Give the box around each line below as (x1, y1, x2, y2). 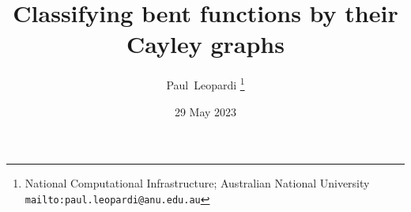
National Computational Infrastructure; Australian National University (25, 175, 370, 191)
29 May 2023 (174, 103, 237, 119)
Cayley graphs (126, 28, 285, 60)
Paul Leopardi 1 (166, 74, 245, 93)
